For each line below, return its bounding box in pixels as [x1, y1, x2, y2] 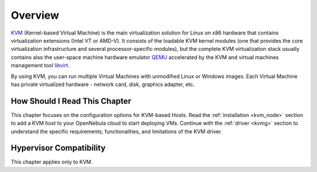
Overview [11, 9, 59, 22]
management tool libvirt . [11, 62, 70, 69]
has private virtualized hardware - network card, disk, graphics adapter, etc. [11, 81, 195, 88]
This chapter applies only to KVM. [11, 159, 93, 166]
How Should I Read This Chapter [11, 96, 131, 106]
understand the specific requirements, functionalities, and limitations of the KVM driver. [11, 128, 222, 135]
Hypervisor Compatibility [11, 143, 106, 153]
